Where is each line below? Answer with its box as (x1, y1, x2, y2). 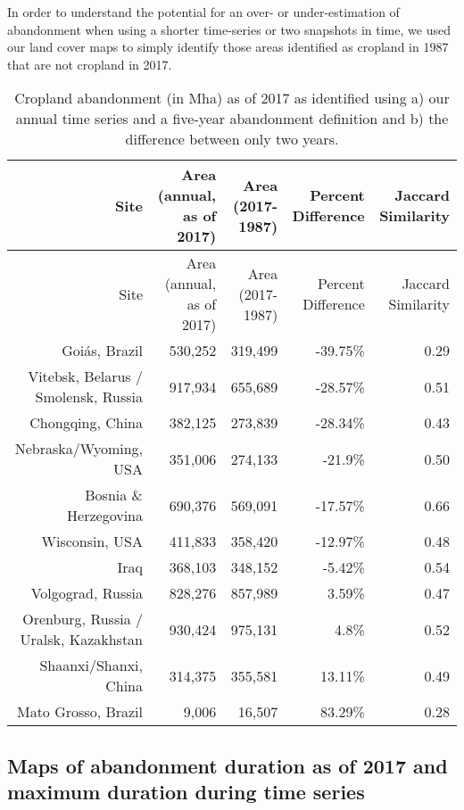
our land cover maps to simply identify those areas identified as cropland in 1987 (7, 37, 449, 56)
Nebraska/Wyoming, (14, 438, 144, 459)
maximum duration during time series (7, 778, 365, 806)
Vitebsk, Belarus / (28, 366, 144, 387)
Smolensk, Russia (35, 386, 144, 408)
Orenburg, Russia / (22, 608, 144, 630)
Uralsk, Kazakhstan (20, 629, 144, 650)
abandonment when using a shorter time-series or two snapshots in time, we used (7, 20, 451, 38)
